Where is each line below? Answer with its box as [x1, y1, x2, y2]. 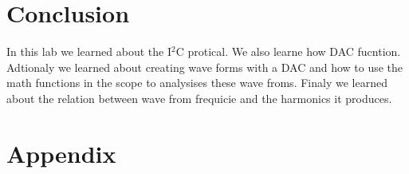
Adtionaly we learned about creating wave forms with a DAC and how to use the [6, 58, 403, 75]
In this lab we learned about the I [6, 43, 172, 60]
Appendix [6, 136, 116, 169]
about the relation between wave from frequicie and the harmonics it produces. [6, 89, 392, 106]
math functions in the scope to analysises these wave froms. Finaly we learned [6, 74, 387, 91]
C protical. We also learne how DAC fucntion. [175, 43, 401, 60]
